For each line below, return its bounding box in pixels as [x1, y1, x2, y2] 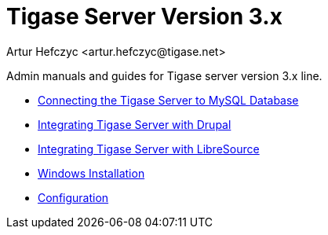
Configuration [38, 190, 109, 204]
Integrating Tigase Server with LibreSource [38, 141, 260, 156]
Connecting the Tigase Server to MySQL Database [38, 93, 299, 107]
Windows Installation [38, 166, 145, 180]
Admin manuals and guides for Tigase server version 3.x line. [6, 68, 323, 83]
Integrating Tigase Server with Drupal [38, 117, 231, 131]
